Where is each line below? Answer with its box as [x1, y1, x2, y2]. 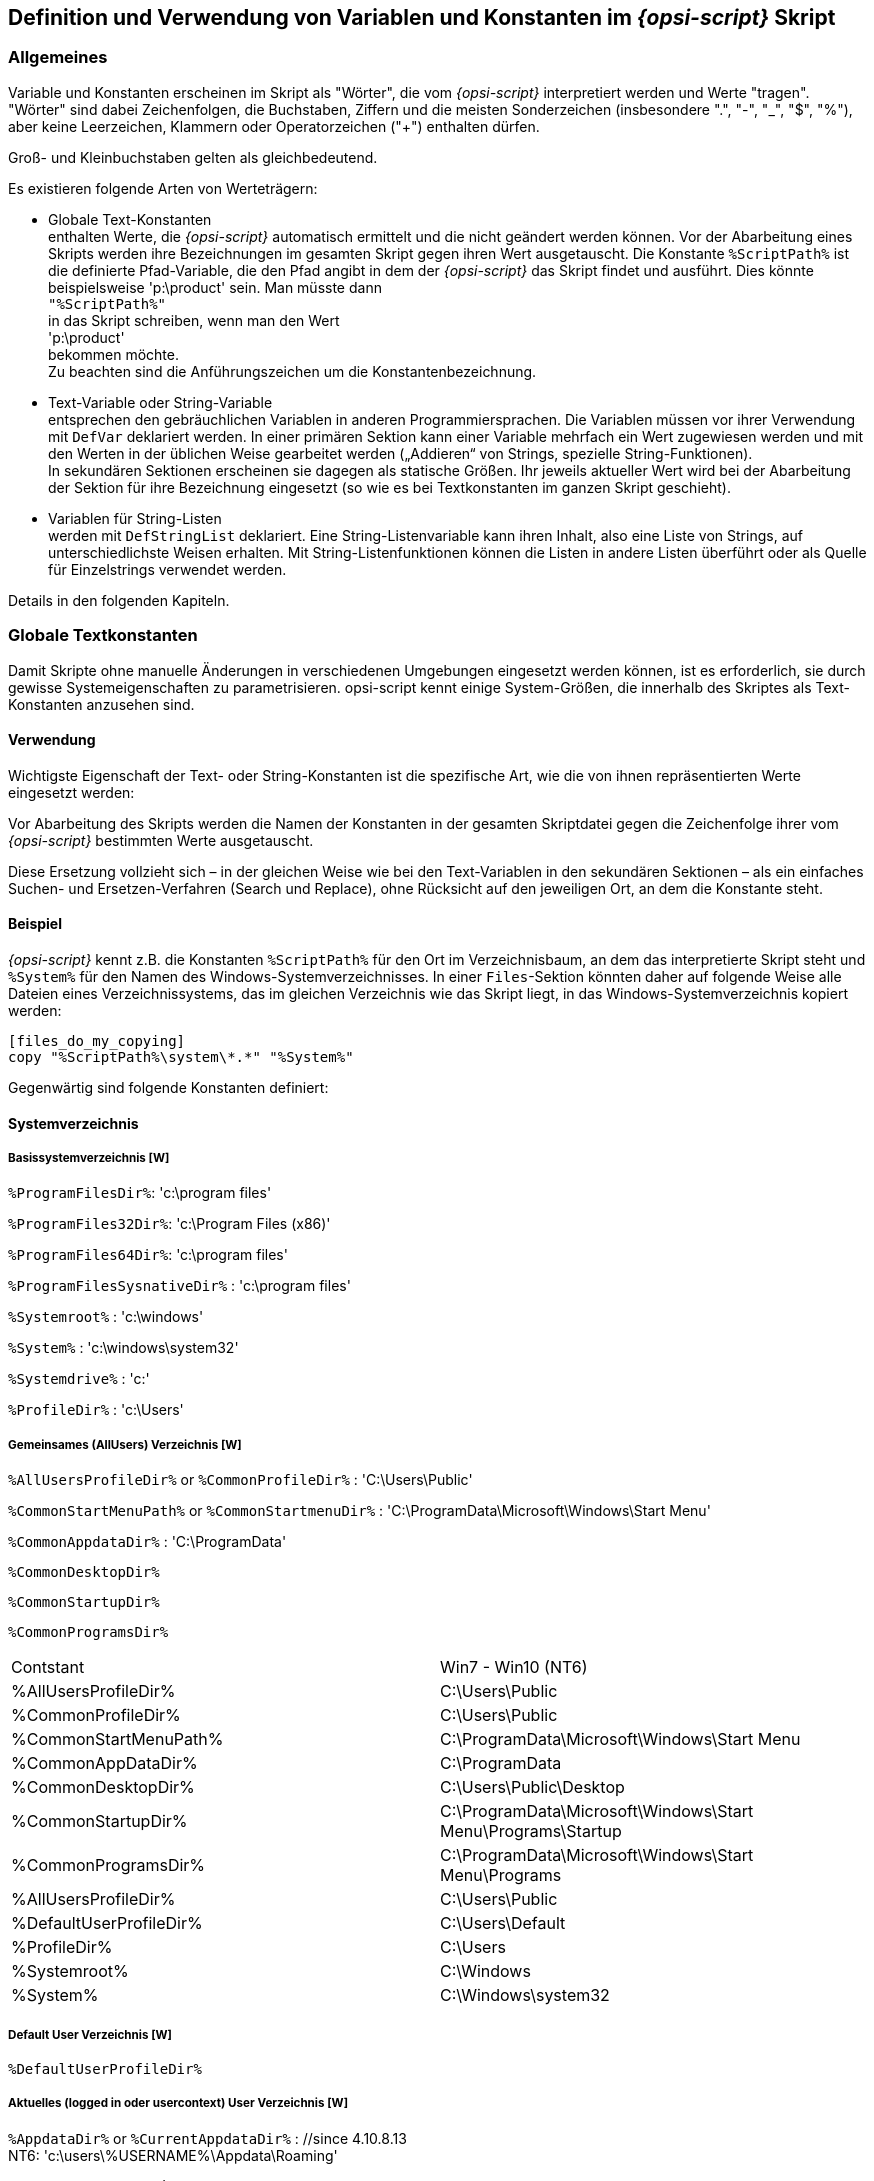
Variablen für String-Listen [48, 509, 222, 527]
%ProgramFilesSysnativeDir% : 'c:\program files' [8, 1277, 351, 1295]
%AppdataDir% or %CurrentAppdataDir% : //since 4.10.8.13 [8, 2129, 407, 2147]
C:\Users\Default [440, 1913, 566, 1934]
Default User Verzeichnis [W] [8, 2027, 172, 2042]
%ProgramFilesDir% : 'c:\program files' [8, 1184, 272, 1202]
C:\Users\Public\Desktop [440, 1777, 625, 1798]
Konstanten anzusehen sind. [8, 695, 195, 713]
